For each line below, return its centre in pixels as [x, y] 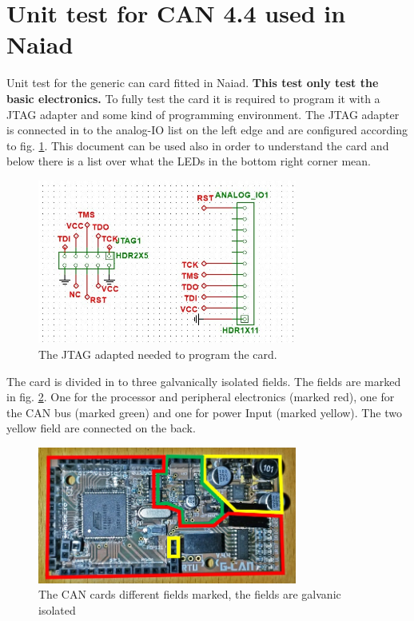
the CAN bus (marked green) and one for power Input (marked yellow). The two [204, 412]
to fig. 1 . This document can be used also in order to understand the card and [198, 145]
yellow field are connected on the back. [101, 428]
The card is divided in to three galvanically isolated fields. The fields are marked [204, 381]
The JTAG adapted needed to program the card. [158, 354]
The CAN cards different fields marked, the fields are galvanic [190, 594]
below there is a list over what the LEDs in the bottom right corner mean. [189, 161]
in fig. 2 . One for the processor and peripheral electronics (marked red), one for [201, 397]
